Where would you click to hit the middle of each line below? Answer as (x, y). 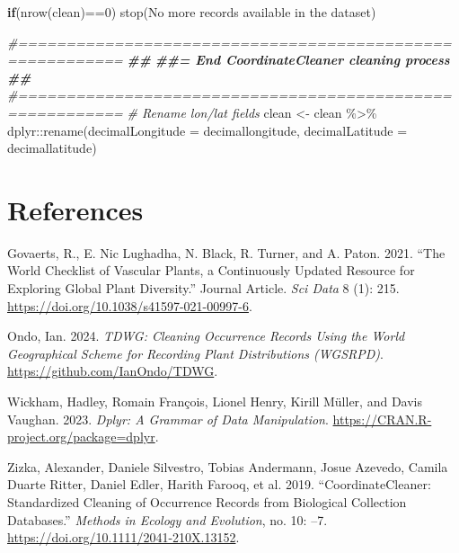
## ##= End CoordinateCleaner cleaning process (288, 60)
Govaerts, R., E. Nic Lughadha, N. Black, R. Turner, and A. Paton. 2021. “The (226, 252)
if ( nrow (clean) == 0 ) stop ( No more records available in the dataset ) (192, 12)
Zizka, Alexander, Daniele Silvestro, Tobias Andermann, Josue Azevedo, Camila (228, 466)
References (75, 209)
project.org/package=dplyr (81, 437)
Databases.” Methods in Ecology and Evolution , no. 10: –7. (168, 519)
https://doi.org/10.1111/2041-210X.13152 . (124, 537)
